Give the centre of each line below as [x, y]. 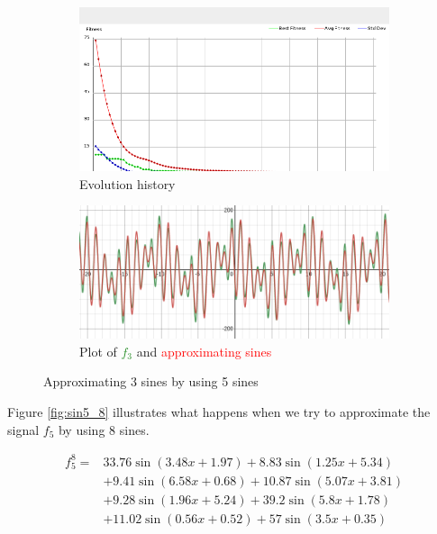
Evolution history [127, 183]
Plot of [98, 351]
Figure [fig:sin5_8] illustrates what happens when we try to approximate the [219, 412]
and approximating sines [204, 351]
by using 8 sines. [104, 429]
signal [23, 429]
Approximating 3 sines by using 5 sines [151, 381]
